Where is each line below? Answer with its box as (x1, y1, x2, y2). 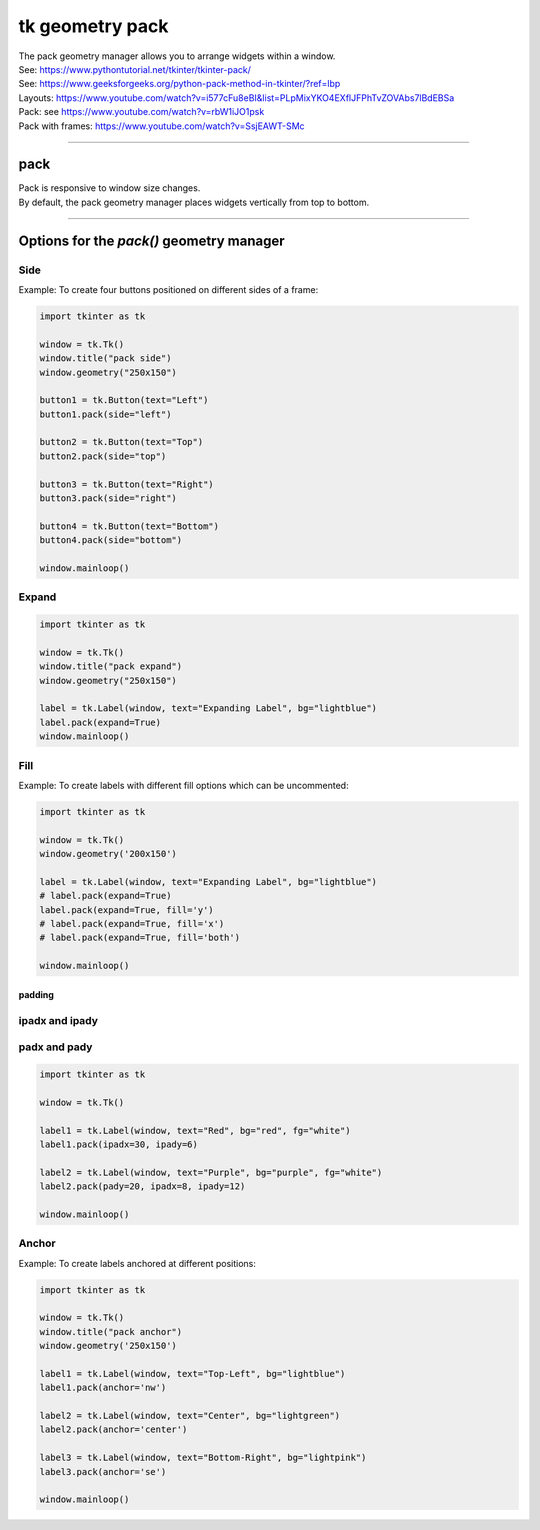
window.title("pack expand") (39, 661, 183, 672)
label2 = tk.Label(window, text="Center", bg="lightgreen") (39, 1410, 341, 1422)
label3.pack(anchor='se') (39, 1466, 167, 1477)
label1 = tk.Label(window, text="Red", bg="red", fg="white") (39, 1125, 351, 1136)
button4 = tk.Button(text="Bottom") (39, 520, 220, 532)
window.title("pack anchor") (39, 1326, 183, 1337)
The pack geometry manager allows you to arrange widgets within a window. (18, 50, 336, 62)
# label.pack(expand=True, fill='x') (39, 918, 225, 930)
